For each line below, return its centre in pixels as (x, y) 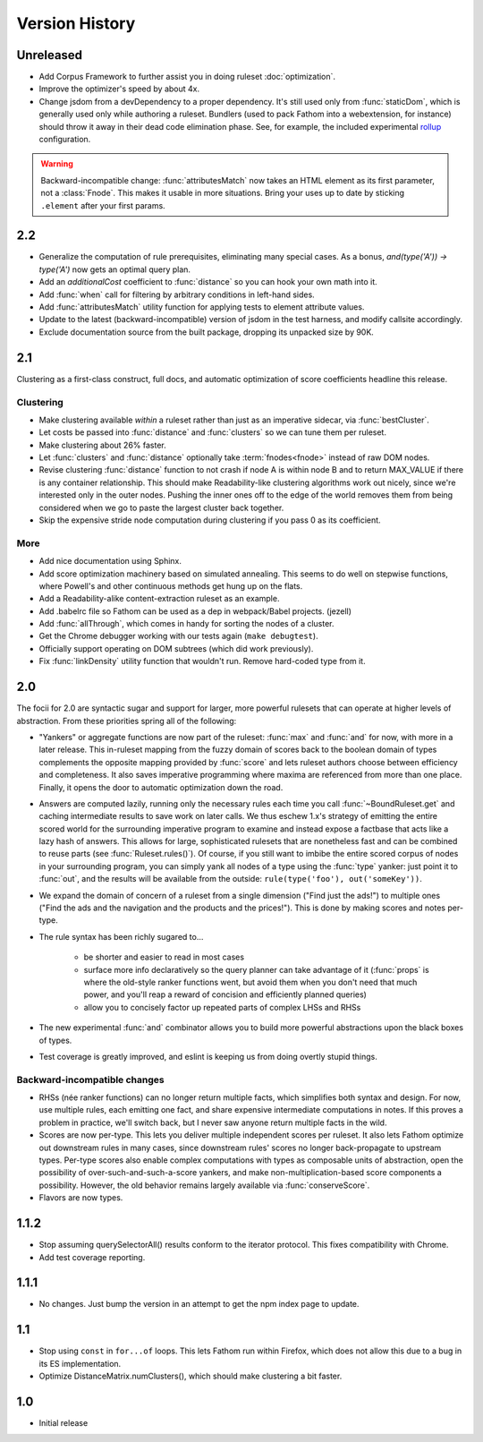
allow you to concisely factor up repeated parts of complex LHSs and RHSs (222, 1007)
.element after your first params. (103, 205)
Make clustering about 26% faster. (103, 445)
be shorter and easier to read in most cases (164, 957)
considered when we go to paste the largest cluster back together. (161, 508)
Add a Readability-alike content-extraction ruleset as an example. (159, 599)
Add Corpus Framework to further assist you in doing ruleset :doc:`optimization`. (187, 77)
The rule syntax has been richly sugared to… (121, 936)
